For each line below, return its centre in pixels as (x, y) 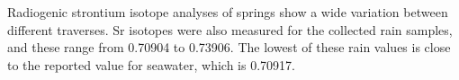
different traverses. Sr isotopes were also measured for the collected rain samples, (230, 29)
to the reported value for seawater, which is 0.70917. (151, 64)
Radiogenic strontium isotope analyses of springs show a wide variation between (228, 12)
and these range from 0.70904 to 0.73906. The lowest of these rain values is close (229, 47)
